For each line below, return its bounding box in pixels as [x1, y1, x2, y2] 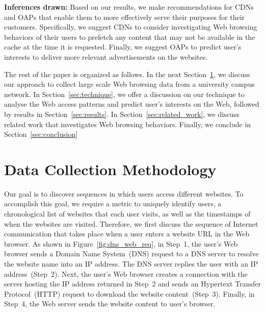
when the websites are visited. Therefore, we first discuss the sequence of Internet [4, 218, 258, 229]
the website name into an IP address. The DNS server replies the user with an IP [4, 258, 258, 269]
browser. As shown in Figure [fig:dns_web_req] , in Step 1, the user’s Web [4, 238, 238, 249]
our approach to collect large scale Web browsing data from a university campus [4, 79, 255, 89]
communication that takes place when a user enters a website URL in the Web [4, 228, 250, 239]
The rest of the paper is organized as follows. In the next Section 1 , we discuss [4, 68, 250, 79]
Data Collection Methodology [4, 158, 217, 179]
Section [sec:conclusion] [4, 129, 78, 139]
